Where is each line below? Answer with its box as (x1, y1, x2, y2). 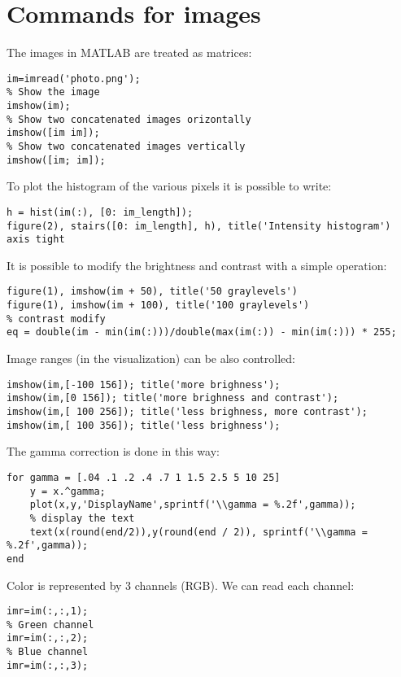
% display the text (29, 512, 135, 524)
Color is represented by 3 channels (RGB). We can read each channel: (7, 576, 355, 593)
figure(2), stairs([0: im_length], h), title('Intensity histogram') (7, 220, 391, 232)
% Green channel (7, 618, 94, 631)
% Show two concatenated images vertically (7, 141, 246, 152)
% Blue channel (7, 646, 89, 658)
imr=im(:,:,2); (7, 632, 89, 644)
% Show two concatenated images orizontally (7, 113, 251, 125)
